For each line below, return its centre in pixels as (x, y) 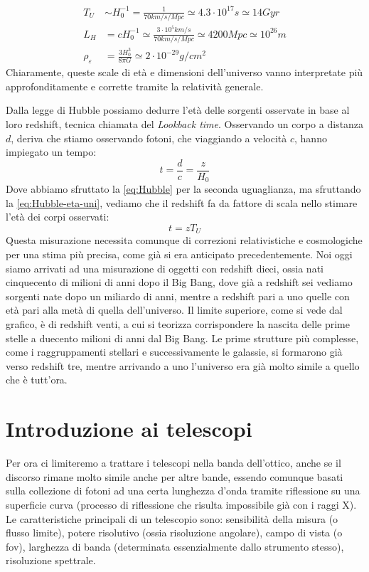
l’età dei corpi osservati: (58, 217)
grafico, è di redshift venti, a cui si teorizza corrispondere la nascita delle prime (178, 324)
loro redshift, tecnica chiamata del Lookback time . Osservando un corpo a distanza (185, 123)
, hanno (311, 138)
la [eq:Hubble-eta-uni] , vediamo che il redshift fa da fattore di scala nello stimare (182, 202)
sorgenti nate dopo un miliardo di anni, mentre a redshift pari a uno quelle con (178, 296)
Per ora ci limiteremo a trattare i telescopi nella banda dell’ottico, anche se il (173, 463)
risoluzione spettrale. (51, 560)
